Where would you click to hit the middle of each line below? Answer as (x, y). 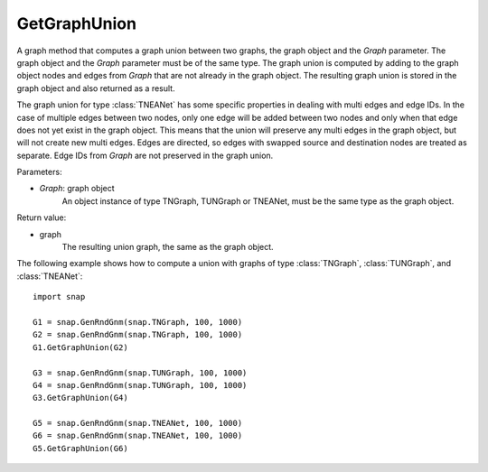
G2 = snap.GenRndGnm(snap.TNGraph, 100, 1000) (138, 335)
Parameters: (39, 172)
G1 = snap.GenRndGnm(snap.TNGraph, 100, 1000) (138, 322)
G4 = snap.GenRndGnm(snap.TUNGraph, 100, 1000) (140, 385)
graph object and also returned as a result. (96, 88)
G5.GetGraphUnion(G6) (80, 448)
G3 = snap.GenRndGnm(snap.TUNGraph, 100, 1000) (140, 373)
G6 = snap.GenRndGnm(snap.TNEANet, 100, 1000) (138, 436)
